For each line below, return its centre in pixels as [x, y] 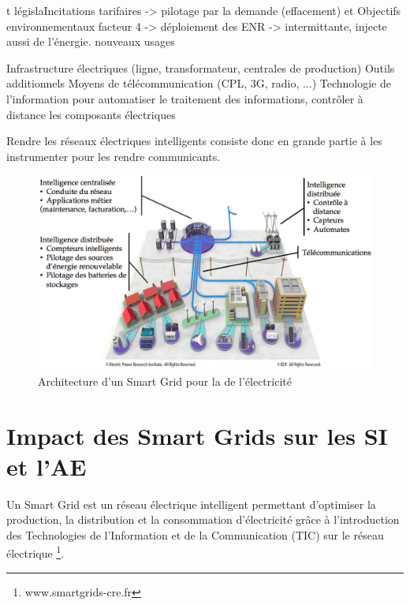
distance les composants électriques [91, 114]
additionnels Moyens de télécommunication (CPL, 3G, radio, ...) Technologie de [199, 83]
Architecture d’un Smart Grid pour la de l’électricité [165, 381]
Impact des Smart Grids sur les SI [197, 435]
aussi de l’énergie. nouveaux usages [91, 41]
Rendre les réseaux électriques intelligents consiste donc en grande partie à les [194, 141]
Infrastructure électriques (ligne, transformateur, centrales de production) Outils [201, 67]
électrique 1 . [35, 552]
